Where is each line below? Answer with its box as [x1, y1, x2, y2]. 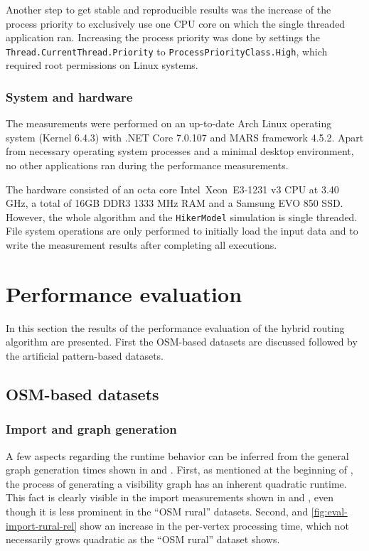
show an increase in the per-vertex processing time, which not [80, 518, 349, 533]
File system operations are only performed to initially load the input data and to [6, 223, 358, 238]
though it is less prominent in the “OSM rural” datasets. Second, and [6, 503, 309, 518]
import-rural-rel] [6, 518, 77, 533]
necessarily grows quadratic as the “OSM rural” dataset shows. [6, 532, 280, 547]
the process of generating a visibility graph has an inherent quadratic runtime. [6, 476, 347, 491]
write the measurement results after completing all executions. [6, 237, 277, 252]
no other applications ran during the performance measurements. [6, 158, 289, 173]
